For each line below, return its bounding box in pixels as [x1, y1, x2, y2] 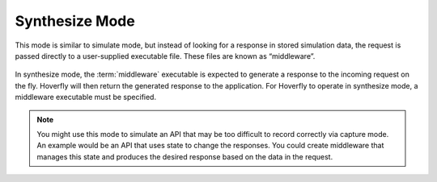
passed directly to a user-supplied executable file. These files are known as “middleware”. [15, 51, 316, 60]
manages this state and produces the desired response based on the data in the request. [36, 151, 333, 161]
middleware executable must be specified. [15, 93, 157, 102]
